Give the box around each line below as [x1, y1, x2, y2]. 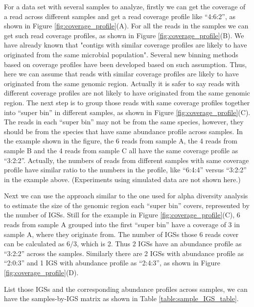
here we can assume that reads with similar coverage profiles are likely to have [4, 69, 239, 79]
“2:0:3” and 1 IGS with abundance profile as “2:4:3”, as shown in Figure [4, 258, 221, 268]
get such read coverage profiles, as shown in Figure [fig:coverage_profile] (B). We [4, 30, 244, 40]
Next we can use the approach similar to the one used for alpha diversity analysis [4, 190, 248, 201]
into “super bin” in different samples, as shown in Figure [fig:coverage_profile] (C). [4, 107, 251, 117]
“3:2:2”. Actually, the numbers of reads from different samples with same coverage [4, 155, 249, 165]
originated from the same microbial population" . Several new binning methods [4, 49, 238, 59]
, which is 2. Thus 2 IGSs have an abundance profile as [77, 238, 242, 249]
